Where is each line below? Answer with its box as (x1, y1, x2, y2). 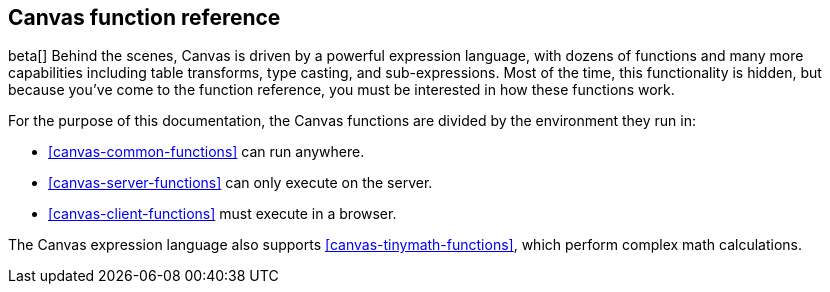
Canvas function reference (8, 5, 281, 30)
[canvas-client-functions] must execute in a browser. (48, 205, 397, 223)
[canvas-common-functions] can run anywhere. (48, 143, 365, 161)
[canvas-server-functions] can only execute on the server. (48, 174, 433, 192)
